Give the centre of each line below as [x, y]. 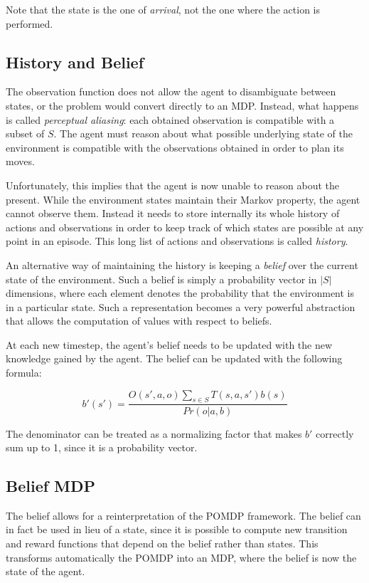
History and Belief [75, 62]
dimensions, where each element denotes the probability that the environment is [180, 293]
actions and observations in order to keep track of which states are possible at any [185, 227]
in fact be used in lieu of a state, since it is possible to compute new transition [177, 529]
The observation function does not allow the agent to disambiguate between [171, 91]
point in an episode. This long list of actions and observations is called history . [177, 241]
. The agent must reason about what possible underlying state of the [203, 133]
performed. [30, 23]
